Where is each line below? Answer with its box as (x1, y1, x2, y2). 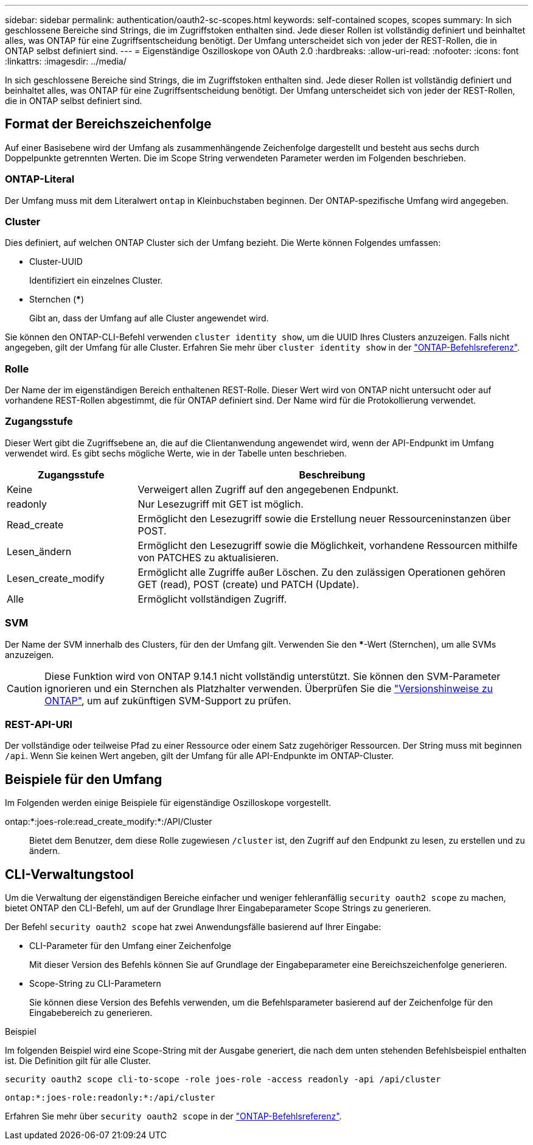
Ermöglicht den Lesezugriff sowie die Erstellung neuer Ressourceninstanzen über (138, 512, 511, 525)
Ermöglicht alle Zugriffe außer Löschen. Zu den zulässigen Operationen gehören (138, 565, 506, 578)
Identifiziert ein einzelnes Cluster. (29, 275, 163, 286)
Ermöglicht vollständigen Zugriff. (138, 592, 287, 605)
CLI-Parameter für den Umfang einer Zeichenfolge (29, 940, 231, 951)
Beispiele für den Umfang (5, 771, 162, 787)
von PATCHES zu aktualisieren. (138, 551, 279, 564)
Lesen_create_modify (7, 572, 105, 584)
